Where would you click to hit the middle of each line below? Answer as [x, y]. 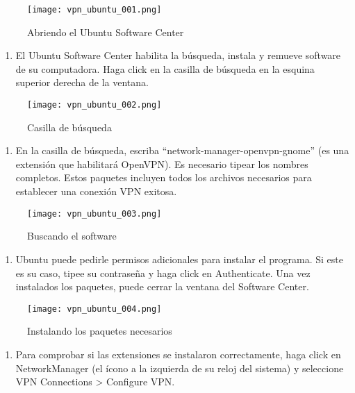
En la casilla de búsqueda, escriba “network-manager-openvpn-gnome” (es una [182, 150]
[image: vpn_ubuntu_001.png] [94, 10]
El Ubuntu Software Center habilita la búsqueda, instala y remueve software [178, 55]
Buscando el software [72, 236]
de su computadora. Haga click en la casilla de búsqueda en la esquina [165, 68]
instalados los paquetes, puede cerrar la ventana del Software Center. [162, 286]
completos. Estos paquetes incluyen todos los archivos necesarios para [164, 177]
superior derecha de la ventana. [82, 82]
